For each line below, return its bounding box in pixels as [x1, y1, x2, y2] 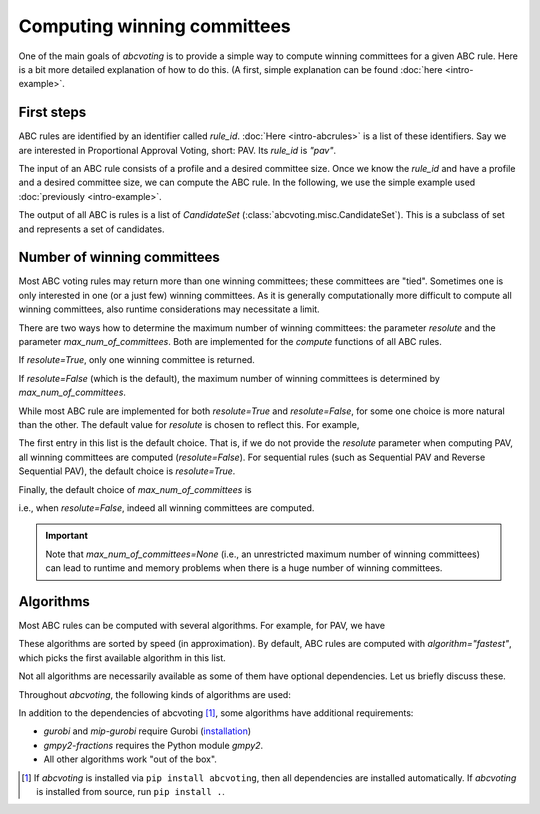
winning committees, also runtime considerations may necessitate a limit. [18, 303, 320, 315]
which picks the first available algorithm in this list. [18, 651, 227, 664]
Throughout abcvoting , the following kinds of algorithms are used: [18, 688, 292, 700]
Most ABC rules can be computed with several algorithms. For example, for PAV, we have [18, 620, 385, 632]
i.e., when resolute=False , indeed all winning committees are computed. [18, 501, 315, 514]
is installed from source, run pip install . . [36, 785, 225, 797]
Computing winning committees [18, 15, 292, 37]
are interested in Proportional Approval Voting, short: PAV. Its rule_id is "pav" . [18, 144, 337, 156]
